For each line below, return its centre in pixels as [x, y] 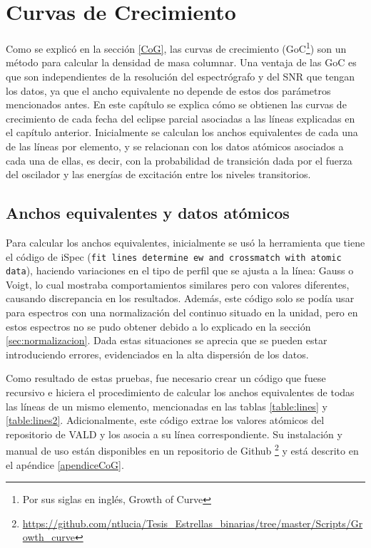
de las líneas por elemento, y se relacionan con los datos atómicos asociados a [175, 146]
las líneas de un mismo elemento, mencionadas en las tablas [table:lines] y [167, 406]
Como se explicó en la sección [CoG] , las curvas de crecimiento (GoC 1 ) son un [176, 47]
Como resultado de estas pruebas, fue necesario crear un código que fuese [166, 378]
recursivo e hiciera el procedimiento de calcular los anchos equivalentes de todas [180, 392]
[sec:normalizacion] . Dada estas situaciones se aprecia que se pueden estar [167, 340]
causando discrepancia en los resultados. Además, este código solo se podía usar [180, 298]
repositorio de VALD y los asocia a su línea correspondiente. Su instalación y [174, 434]
